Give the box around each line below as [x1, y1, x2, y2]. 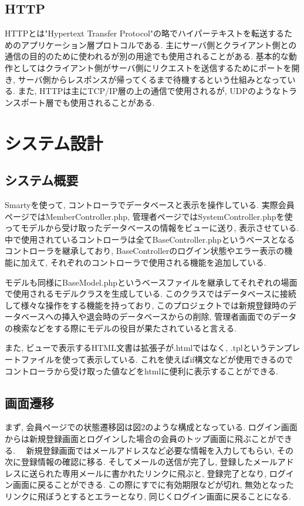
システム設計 [5, 130, 103, 155]
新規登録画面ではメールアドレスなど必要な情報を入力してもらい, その [26, 444, 293, 456]
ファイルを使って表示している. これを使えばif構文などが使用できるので [21, 353, 293, 366]
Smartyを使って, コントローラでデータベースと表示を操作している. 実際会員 [5, 198, 295, 210]
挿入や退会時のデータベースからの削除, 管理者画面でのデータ [62, 310, 297, 323]
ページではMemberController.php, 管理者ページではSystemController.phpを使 [5, 210, 293, 222]
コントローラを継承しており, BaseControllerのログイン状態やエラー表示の [5, 244, 285, 257]
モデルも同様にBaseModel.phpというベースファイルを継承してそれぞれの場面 [5, 276, 298, 288]
